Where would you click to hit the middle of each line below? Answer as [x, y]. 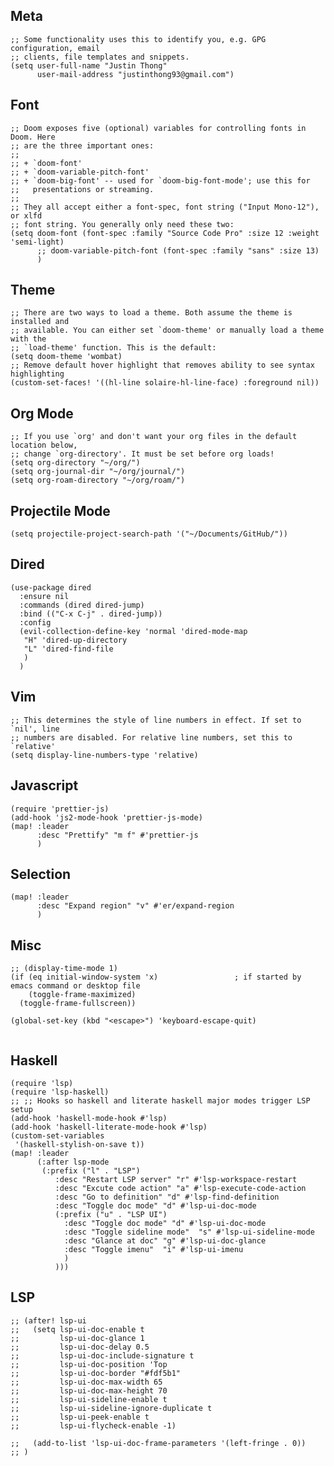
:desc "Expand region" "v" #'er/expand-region [135, 906]
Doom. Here [33, 137]
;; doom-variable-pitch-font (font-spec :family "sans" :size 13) [178, 250]
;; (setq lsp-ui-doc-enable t [77, 1329]
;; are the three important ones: [82, 145]
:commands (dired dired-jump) [82, 605]
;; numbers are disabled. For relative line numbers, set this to [151, 737]
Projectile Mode [60, 510]
